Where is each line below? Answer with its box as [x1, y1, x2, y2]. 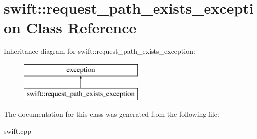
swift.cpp [4, 125, 31, 136]
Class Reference [26, 17, 137, 37]
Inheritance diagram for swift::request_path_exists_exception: [4, 46, 195, 56]
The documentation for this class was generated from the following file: [4, 109, 219, 119]
